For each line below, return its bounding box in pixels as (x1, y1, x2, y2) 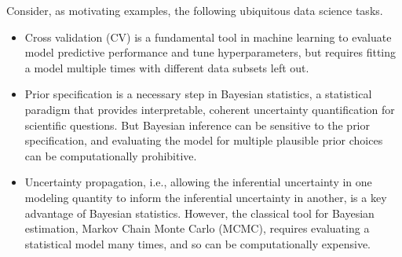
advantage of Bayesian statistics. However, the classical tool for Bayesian (24, 204, 375, 221)
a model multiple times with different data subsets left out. (24, 59, 309, 75)
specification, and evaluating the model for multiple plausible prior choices (24, 132, 383, 149)
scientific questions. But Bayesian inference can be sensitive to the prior (24, 116, 371, 133)
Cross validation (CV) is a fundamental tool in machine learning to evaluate (24, 28, 392, 45)
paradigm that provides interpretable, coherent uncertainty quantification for (24, 101, 395, 117)
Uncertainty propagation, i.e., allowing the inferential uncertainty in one (24, 174, 372, 190)
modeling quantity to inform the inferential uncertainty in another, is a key (24, 189, 387, 205)
